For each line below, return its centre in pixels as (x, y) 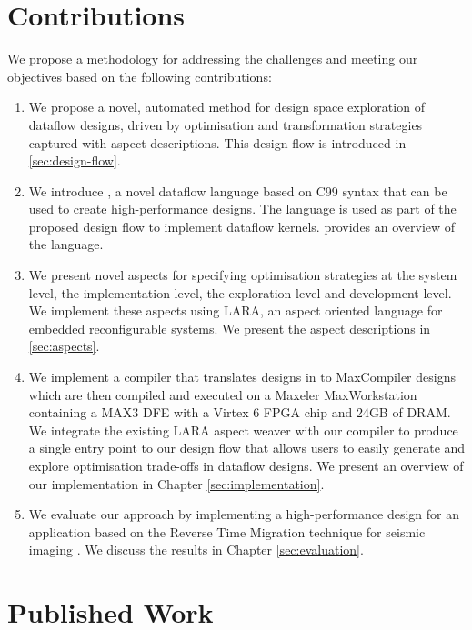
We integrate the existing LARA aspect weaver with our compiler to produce (243, 430)
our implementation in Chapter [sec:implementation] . (176, 483)
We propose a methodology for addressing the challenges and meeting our (213, 59)
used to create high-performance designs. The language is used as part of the (242, 209)
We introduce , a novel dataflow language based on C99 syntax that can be (238, 190)
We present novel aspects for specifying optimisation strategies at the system (243, 275)
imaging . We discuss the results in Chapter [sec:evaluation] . (196, 550)
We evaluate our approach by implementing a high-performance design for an (244, 514)
